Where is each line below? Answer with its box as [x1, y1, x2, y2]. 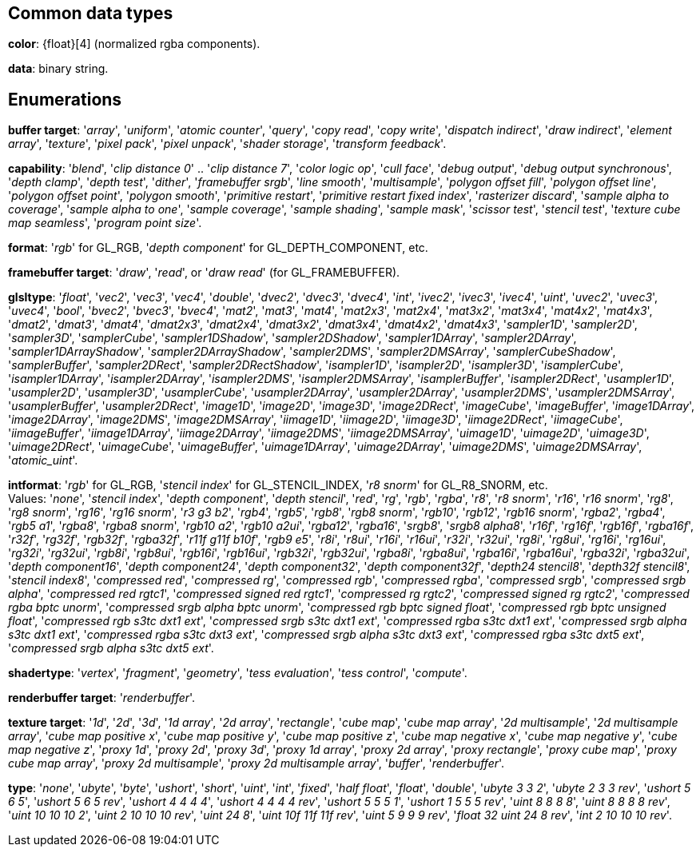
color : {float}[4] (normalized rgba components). [8, 37, 261, 51]
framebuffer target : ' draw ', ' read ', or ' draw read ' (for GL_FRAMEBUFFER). [8, 265, 400, 280]
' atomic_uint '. [8, 453, 78, 468]
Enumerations [8, 89, 122, 110]
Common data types [8, 3, 173, 23]
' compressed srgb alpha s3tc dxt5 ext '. [8, 641, 214, 656]
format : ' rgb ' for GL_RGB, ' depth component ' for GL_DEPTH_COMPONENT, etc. [8, 241, 428, 255]
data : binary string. [8, 62, 109, 76]
